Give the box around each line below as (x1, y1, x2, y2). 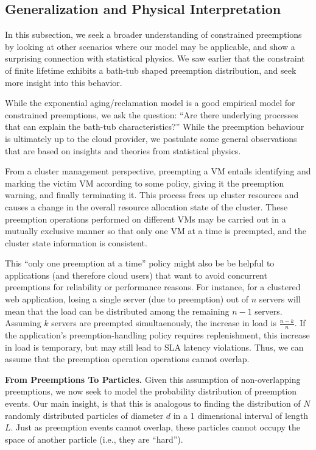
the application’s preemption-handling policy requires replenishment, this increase (5, 329, 310, 341)
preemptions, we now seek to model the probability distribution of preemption (5, 385, 297, 398)
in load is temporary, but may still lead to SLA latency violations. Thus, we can (5, 340, 304, 353)
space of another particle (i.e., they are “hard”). (5, 432, 183, 445)
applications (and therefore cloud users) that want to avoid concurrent (5, 268, 267, 281)
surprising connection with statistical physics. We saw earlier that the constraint (5, 52, 305, 65)
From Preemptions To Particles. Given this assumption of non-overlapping (5, 373, 301, 385)
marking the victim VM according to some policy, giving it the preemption (5, 176, 284, 189)
